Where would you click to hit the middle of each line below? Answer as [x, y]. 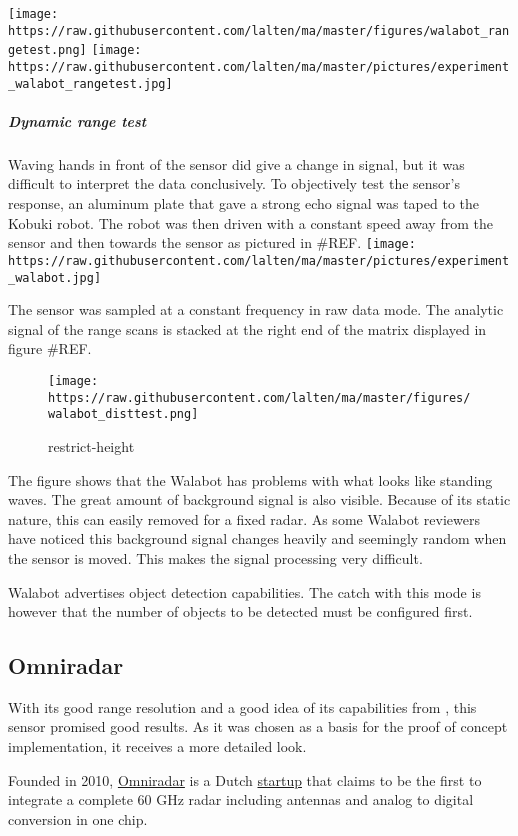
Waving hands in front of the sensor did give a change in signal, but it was [236, 163]
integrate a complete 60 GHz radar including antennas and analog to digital [241, 799]
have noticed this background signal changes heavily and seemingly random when [257, 538]
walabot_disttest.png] [123, 414]
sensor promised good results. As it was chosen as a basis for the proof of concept [258, 726]
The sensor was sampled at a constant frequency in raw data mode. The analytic [256, 309]
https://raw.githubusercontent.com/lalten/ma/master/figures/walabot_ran [259, 30]
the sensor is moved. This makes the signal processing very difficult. [215, 557]
